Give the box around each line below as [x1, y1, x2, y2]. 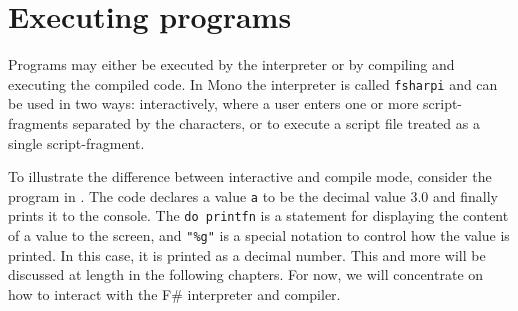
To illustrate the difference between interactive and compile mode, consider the [8, 166, 492, 187]
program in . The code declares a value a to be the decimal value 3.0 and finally [8, 185, 498, 206]
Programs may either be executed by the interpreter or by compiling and [8, 54, 455, 75]
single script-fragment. [8, 132, 145, 153]
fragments [8, 112, 69, 133]
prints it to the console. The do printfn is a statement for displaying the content [8, 205, 509, 226]
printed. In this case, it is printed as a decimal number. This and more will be [8, 244, 486, 265]
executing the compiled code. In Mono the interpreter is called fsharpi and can [8, 73, 498, 94]
